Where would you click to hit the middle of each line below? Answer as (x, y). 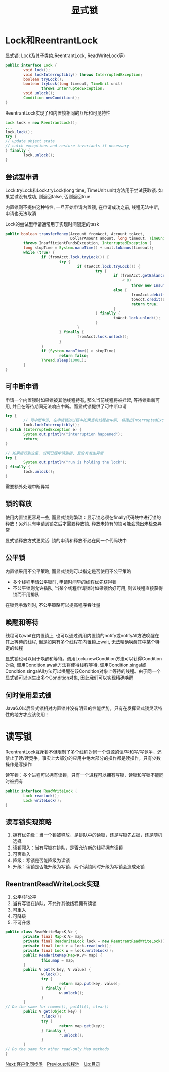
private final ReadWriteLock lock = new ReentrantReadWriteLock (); (95, 941)
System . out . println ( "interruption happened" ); (73, 434)
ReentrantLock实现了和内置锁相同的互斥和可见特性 (58, 113)
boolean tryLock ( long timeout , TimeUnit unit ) (73, 84)
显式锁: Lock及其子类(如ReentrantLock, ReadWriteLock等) (65, 55)
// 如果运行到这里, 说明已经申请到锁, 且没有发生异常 (54, 453)
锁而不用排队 (26, 594)
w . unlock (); (72, 993)
